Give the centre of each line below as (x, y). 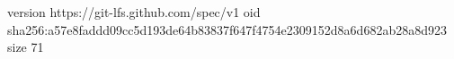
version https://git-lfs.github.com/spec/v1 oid (134, 12)
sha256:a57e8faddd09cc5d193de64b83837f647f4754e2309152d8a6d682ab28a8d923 (227, 29)
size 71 (26, 47)
